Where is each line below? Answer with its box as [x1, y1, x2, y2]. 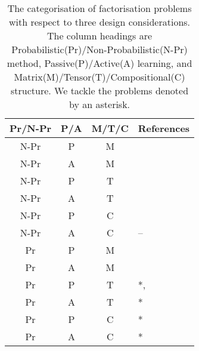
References [138, 121, 190, 135]
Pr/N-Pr [10, 121, 52, 135]
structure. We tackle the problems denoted [11, 84, 189, 97]
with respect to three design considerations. [9, 15, 191, 29]
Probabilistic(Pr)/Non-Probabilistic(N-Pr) [11, 42, 188, 56]
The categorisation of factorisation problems [7, 1, 192, 15]
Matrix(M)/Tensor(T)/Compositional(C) [14, 70, 185, 84]
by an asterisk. [69, 97, 130, 111]
